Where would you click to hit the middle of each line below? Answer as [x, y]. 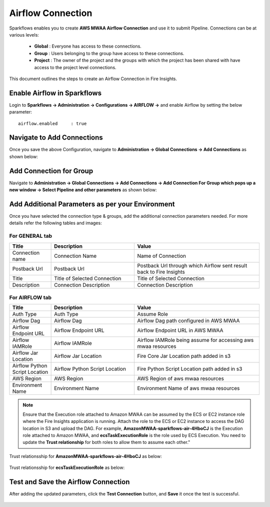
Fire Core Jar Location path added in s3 [184, 356]
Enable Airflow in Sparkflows [55, 93]
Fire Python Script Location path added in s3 [190, 369]
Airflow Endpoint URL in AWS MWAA [180, 330]
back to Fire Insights [161, 272]
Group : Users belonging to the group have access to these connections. [109, 53]
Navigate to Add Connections [56, 138]
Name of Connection [161, 256]
